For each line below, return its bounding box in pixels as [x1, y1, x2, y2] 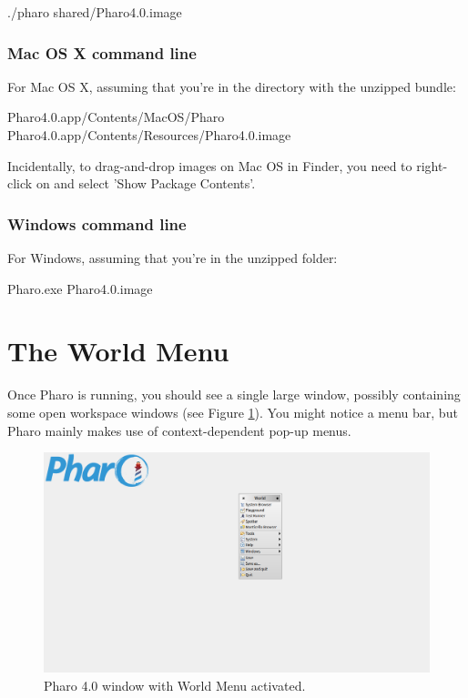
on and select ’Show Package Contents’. [36, 174, 256, 193]
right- [416, 156, 448, 175]
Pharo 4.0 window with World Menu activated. [44, 675, 306, 694]
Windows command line [7, 212, 187, 235]
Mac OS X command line [7, 41, 197, 64]
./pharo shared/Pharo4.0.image [7, 3, 182, 21]
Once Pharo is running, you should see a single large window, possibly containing [7, 385, 461, 404]
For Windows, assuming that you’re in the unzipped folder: [7, 248, 338, 267]
